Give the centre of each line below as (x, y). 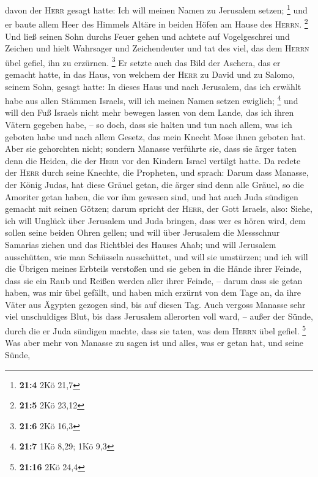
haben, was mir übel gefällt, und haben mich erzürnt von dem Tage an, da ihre (153, 292)
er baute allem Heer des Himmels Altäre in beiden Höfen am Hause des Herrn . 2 (157, 23)
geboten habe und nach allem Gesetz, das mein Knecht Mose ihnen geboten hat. (156, 136)
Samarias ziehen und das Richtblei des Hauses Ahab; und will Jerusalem (141, 244)
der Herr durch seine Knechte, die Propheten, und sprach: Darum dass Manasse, (157, 172)
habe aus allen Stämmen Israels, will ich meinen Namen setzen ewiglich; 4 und (152, 100)
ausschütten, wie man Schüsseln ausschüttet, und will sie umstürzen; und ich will (157, 256)
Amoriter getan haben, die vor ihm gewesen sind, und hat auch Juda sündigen (152, 196)
